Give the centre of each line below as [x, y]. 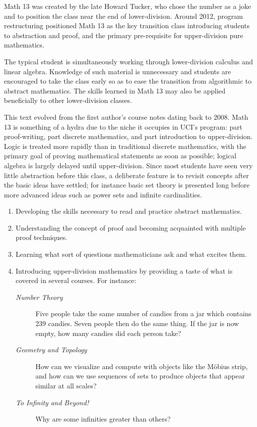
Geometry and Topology [51, 350]
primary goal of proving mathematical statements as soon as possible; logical [120, 156]
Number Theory [39, 297]
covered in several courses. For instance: [76, 280]
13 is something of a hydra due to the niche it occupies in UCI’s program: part [123, 126]
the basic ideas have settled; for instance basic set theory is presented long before [127, 185]
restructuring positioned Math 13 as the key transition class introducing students [127, 25]
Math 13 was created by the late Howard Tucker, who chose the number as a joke [128, 6]
